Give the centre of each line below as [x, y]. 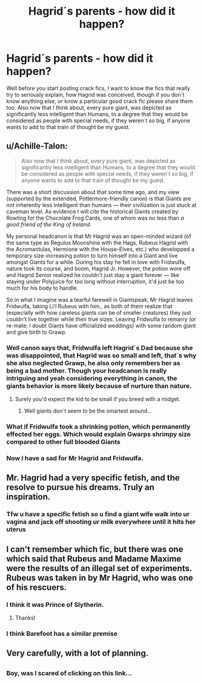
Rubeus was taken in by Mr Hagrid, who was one [100, 577]
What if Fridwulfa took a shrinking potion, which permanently [98, 426]
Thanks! [25, 618]
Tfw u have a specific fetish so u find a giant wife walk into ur [98, 514]
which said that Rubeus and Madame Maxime [94, 559]
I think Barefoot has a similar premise [62, 633]
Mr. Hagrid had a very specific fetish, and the [93, 478]
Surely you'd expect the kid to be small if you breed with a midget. [98, 399]
